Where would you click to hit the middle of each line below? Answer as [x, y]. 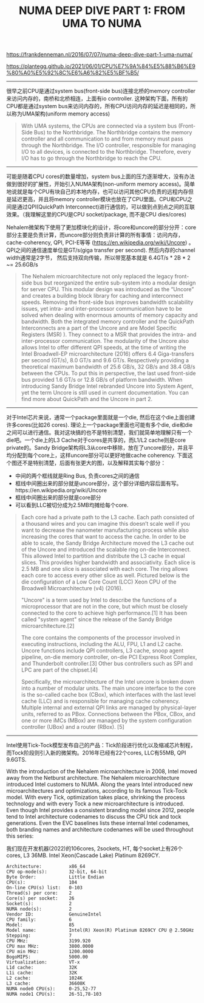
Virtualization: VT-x [43, 962]
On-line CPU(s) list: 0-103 [45, 888]
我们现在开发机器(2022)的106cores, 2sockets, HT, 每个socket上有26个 [95, 849]
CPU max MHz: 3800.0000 [50, 946]
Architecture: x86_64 [46, 867]
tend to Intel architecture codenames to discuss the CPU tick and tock [94, 817]
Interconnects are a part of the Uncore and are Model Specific [99, 328]
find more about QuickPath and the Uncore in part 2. [87, 399]
